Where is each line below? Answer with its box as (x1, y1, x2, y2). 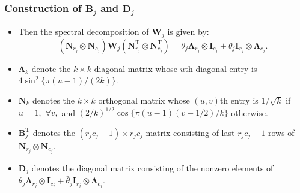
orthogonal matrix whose (98, 94, 190, 106)
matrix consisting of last (145, 126, 235, 138)
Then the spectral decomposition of (18, 25, 149, 38)
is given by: (167, 25, 209, 38)
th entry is (219, 94, 259, 106)
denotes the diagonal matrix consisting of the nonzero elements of (31, 161, 274, 174)
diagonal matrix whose (94, 62, 177, 74)
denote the (31, 62, 71, 74)
